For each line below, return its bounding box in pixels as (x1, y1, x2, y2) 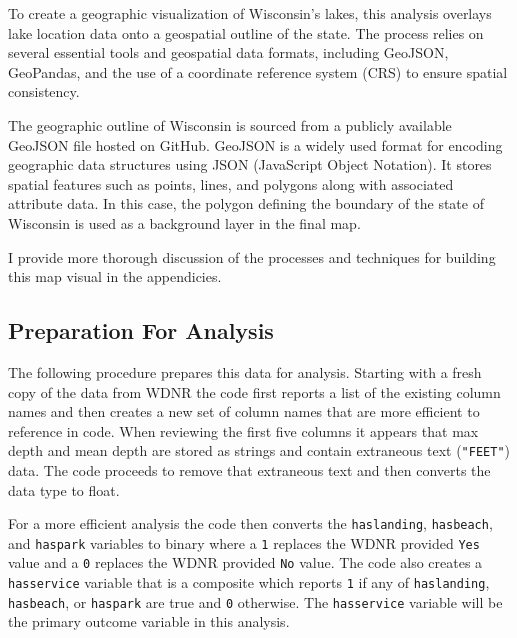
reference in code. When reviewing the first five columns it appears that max (8, 420, 479, 441)
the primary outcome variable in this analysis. (8, 611, 290, 632)
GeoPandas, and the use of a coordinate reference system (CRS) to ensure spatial (8, 61, 508, 82)
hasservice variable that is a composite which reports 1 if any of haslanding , (8, 572, 490, 593)
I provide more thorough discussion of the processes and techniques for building (8, 246, 496, 267)
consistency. (8, 81, 80, 102)
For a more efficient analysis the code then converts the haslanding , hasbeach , (8, 513, 493, 534)
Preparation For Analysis (8, 315, 274, 346)
